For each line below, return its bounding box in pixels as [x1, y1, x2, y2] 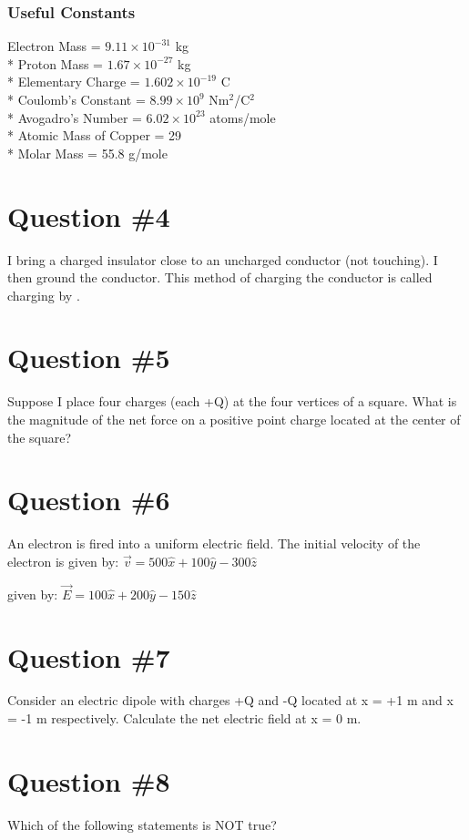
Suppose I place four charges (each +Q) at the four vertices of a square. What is [7, 392, 457, 411]
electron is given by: [7, 551, 119, 570]
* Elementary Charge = [7, 72, 140, 91]
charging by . [7, 285, 80, 304]
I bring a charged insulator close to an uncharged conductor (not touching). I [7, 250, 438, 269]
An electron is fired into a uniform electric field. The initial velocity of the [7, 534, 421, 553]
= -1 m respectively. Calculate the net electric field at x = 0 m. [7, 709, 362, 728]
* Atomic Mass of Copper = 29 [7, 126, 182, 145]
